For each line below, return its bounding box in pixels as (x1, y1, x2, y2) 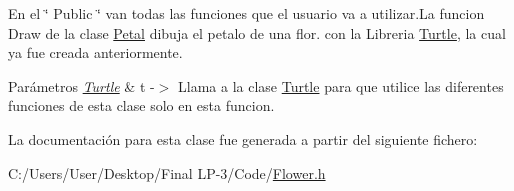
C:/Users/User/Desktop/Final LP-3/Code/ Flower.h (8, 162, 326, 183)
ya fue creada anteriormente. (8, 42, 183, 63)
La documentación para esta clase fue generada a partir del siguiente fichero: (8, 128, 478, 149)
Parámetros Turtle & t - (8, 75, 155, 96)
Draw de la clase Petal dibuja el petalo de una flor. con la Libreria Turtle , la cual (8, 22, 506, 43)
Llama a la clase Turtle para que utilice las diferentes (178, 75, 504, 96)
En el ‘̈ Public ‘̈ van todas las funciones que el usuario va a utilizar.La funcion (8, 3, 485, 23)
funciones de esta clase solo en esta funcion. (8, 95, 275, 116)
